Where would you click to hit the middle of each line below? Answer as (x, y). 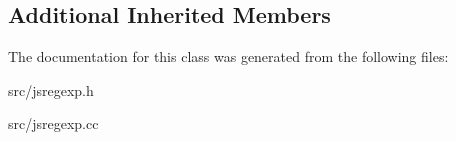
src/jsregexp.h (51, 89)
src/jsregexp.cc (53, 123)
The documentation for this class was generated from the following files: (228, 56)
